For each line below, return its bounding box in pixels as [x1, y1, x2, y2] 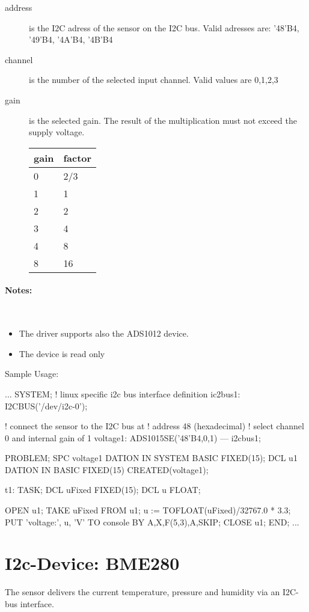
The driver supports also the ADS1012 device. [19, 327, 189, 340]
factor [63, 150, 92, 165]
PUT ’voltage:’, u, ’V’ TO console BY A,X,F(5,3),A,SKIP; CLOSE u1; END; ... [5, 515, 299, 528]
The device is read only [19, 347, 105, 360]
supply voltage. [29, 126, 85, 138]
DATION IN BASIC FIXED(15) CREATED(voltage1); [5, 463, 209, 476]
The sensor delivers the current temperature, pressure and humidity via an [5, 586, 280, 598]
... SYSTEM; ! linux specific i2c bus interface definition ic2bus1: [5, 387, 240, 400]
